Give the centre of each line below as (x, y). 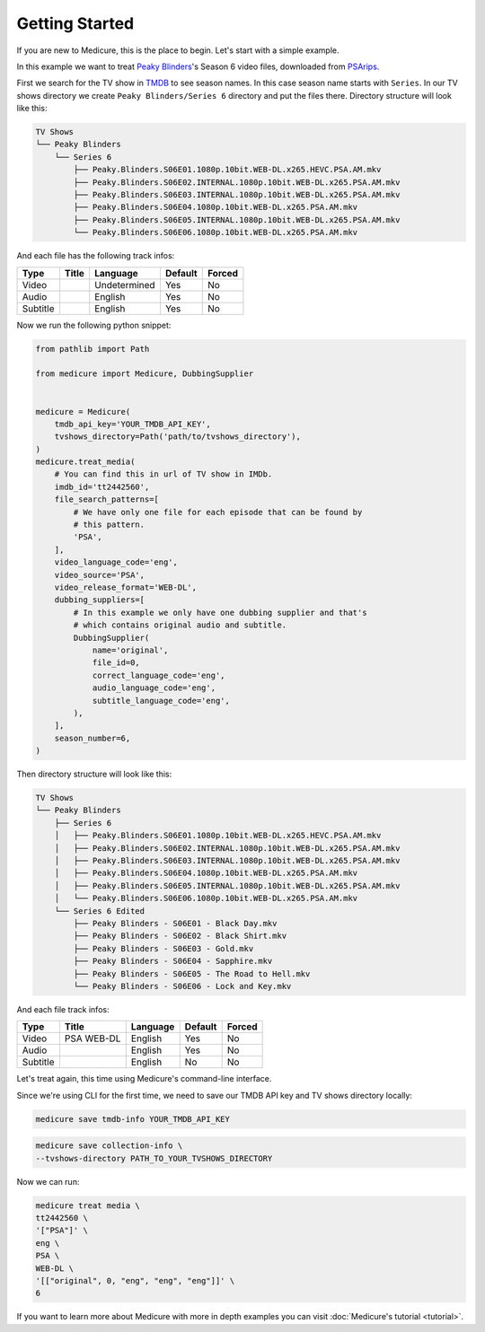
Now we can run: (48, 1181)
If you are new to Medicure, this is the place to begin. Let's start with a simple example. (178, 50)
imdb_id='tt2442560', (102, 486)
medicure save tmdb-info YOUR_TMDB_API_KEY (133, 1119)
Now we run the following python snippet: (94, 325)
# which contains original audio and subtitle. (180, 625)
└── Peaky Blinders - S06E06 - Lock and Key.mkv (182, 986)
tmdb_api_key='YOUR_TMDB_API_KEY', (132, 424)
